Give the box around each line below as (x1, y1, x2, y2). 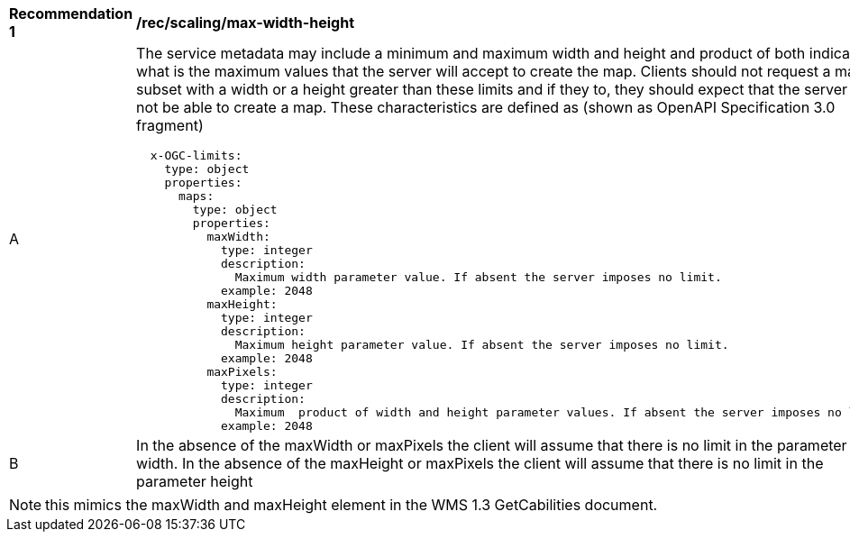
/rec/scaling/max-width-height (136, 14, 355, 32)
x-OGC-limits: (150, 149, 242, 162)
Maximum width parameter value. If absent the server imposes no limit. (234, 270, 722, 284)
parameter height (136, 472, 253, 490)
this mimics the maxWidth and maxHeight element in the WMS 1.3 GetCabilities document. (45, 496, 658, 514)
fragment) (136, 116, 204, 134)
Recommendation (9, 5, 133, 23)
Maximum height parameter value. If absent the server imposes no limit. (234, 338, 729, 352)
